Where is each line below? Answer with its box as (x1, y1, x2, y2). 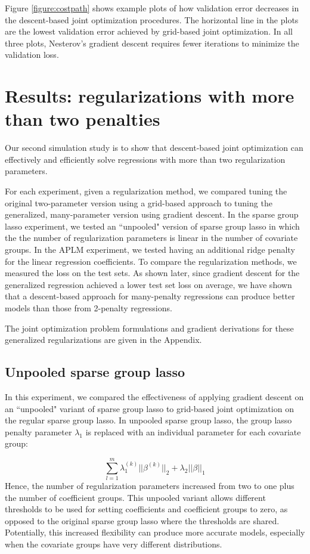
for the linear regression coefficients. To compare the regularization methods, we (5, 255, 297, 267)
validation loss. (5, 48, 59, 61)
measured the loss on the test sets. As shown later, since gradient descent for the (5, 267, 300, 279)
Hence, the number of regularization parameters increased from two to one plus (5, 479, 294, 492)
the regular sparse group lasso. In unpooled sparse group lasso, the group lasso (5, 414, 292, 426)
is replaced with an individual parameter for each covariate (85, 425, 301, 438)
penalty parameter (5, 425, 72, 438)
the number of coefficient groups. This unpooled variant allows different (5, 491, 266, 503)
